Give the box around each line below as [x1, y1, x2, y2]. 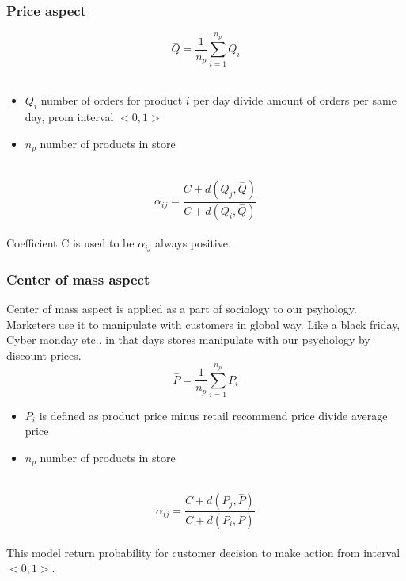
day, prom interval [25, 109, 114, 125]
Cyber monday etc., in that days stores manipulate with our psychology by [6, 331, 370, 348]
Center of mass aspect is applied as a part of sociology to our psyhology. [6, 300, 357, 316]
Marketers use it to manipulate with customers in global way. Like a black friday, [6, 315, 400, 332]
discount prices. [6, 346, 82, 363]
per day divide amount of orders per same [193, 92, 397, 109]
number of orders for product [40, 92, 183, 109]
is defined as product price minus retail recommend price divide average [39, 407, 388, 423]
